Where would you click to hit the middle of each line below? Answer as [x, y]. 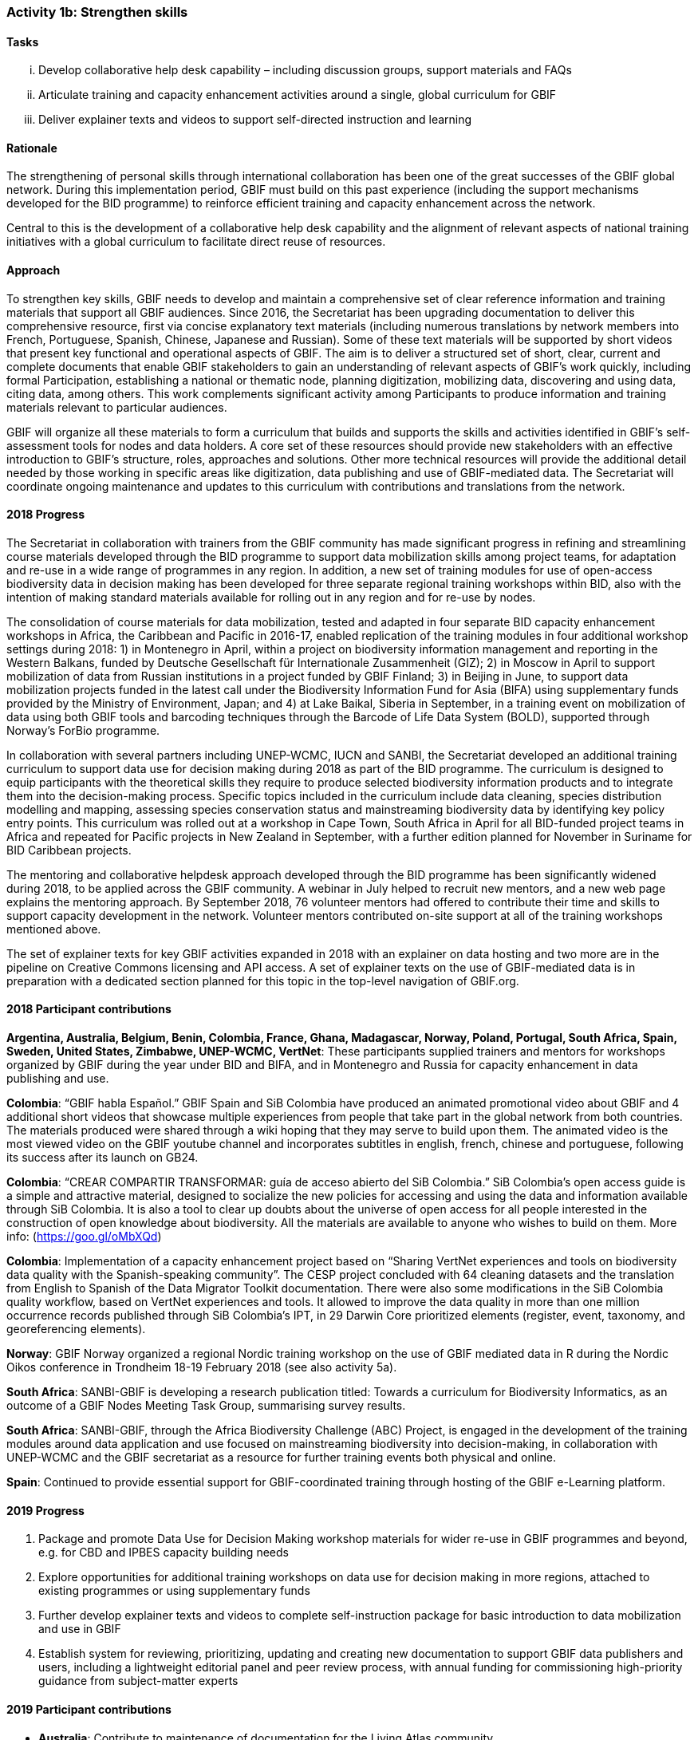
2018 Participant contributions [89, 1009]
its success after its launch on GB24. [103, 1158]
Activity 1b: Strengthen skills [97, 12]
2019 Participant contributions [89, 1709]
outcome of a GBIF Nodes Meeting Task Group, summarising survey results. [206, 1406]
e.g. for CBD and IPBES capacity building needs [164, 1553]
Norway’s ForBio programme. [83, 730]
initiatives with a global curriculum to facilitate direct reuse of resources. [196, 242]
